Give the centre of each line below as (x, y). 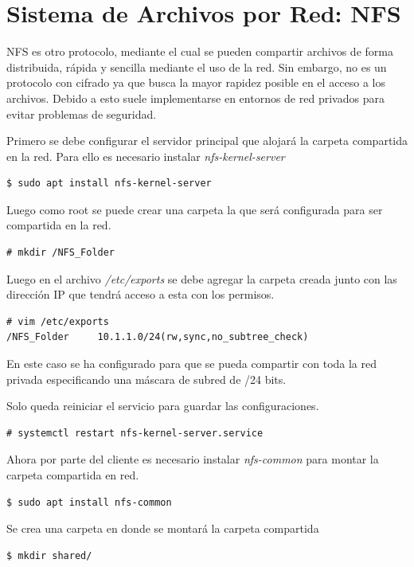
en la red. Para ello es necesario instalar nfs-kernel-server (146, 156)
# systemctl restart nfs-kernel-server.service (135, 433)
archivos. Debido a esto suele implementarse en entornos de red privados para (195, 98)
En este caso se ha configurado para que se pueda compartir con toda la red (192, 364)
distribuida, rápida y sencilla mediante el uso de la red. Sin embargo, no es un (197, 66)
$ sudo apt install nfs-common (89, 502)
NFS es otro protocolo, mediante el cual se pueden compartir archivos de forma (200, 51)
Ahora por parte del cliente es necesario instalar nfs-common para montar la (193, 459)
